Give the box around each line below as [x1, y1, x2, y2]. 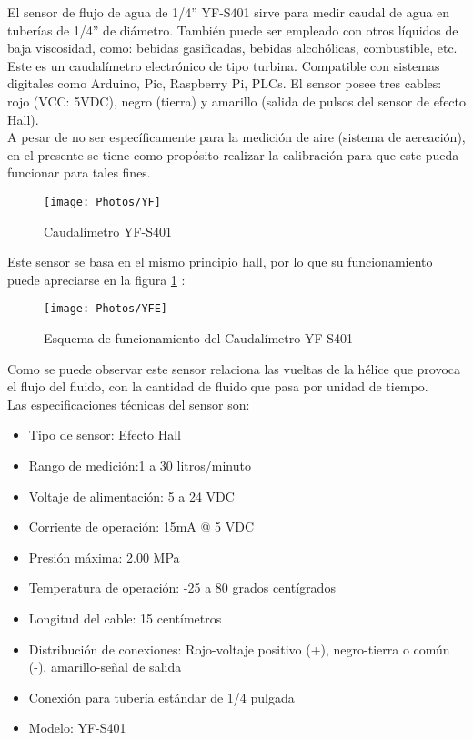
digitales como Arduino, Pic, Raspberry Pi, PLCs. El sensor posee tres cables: [7, 74, 442, 93]
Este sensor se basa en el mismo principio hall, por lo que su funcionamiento [7, 252, 433, 271]
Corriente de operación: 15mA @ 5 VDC [28, 517, 255, 536]
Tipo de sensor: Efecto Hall [28, 425, 182, 444]
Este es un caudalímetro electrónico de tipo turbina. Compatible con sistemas [7, 56, 440, 75]
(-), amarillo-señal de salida [28, 657, 182, 676]
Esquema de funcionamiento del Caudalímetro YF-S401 [44, 329, 354, 348]
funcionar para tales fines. [7, 163, 151, 182]
